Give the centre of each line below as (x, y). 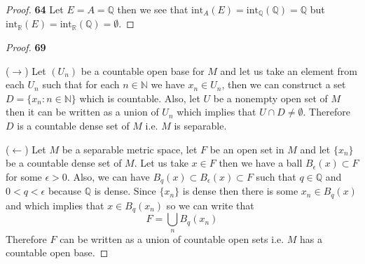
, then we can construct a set (284, 84)
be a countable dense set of (64, 163)
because (65, 191)
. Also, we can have (108, 176)
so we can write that (210, 205)
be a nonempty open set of (270, 98)
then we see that (153, 9)
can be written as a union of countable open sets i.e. (172, 238)
